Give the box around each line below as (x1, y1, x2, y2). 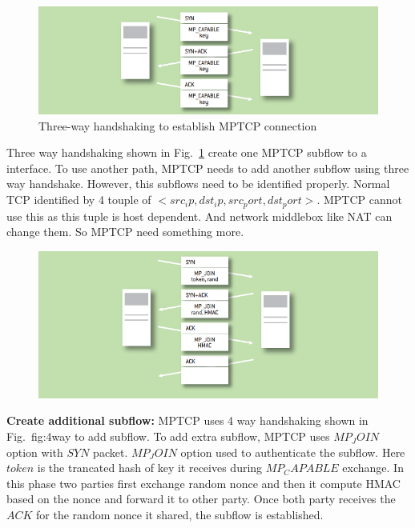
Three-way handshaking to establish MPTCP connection (38, 117, 317, 134)
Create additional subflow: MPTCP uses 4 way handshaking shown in (6, 412, 369, 429)
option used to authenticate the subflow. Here (180, 443, 405, 460)
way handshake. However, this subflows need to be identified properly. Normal (6, 175, 390, 192)
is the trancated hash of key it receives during (37, 459, 263, 476)
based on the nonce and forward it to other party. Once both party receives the (6, 490, 396, 507)
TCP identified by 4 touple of (6, 191, 151, 208)
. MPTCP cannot (316, 191, 402, 208)
